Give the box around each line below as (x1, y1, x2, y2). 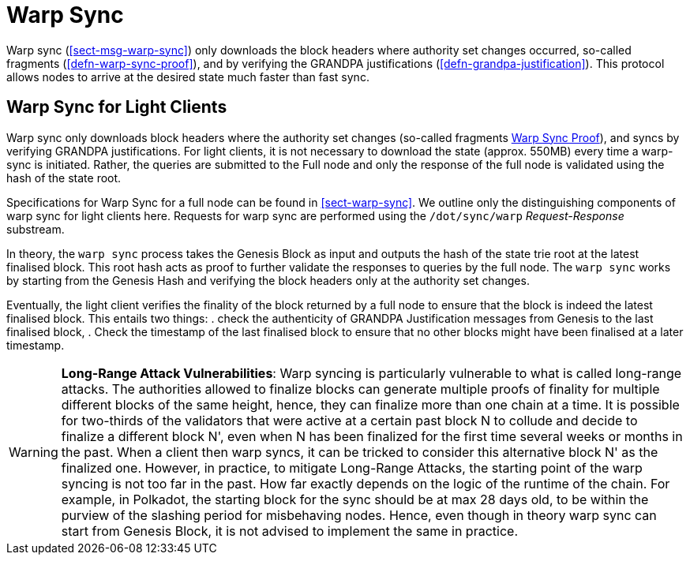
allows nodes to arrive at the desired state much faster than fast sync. (6, 69, 369, 84)
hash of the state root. (6, 170, 122, 185)
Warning (9, 443, 58, 460)
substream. (6, 222, 65, 236)
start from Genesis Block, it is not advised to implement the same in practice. (61, 522, 518, 539)
